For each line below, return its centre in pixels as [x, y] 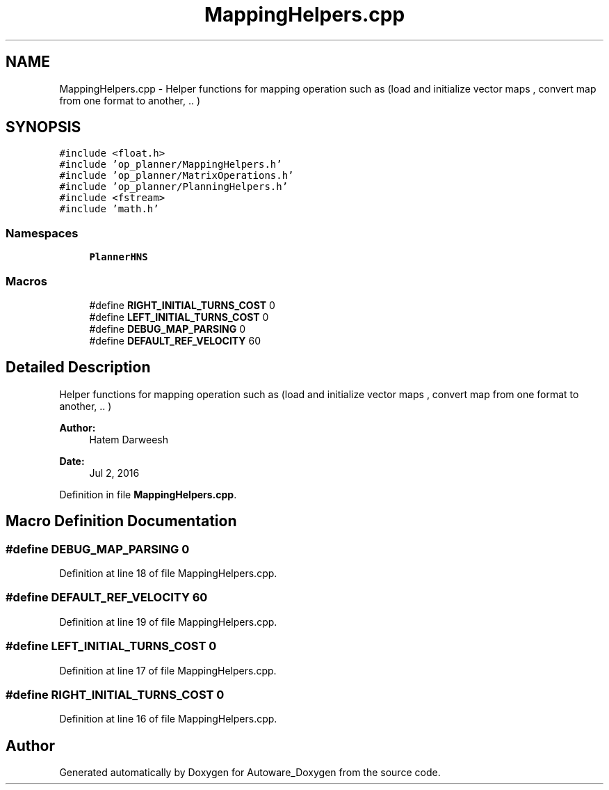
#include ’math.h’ [109, 209]
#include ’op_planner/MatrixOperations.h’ [177, 176]
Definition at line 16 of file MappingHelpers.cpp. [168, 719]
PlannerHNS [119, 257]
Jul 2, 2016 [114, 473]
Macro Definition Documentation [121, 521]
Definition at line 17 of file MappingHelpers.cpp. [168, 670]
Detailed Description [78, 368]
